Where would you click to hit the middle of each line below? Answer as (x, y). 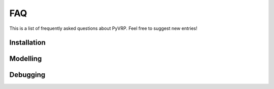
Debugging (27, 75)
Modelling (26, 59)
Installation (27, 43)
